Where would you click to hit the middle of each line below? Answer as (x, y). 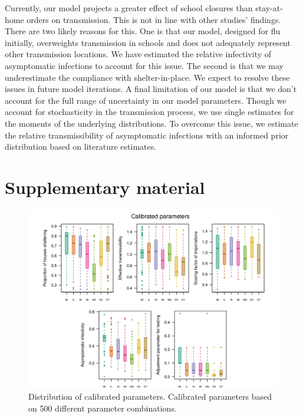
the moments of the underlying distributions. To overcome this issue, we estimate (151, 123)
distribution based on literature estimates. (81, 147)
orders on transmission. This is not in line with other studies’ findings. (154, 19)
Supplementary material (105, 187)
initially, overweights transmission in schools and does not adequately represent (148, 42)
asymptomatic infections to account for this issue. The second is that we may (144, 65)
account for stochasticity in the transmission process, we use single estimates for (149, 112)
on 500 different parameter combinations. (103, 408)
